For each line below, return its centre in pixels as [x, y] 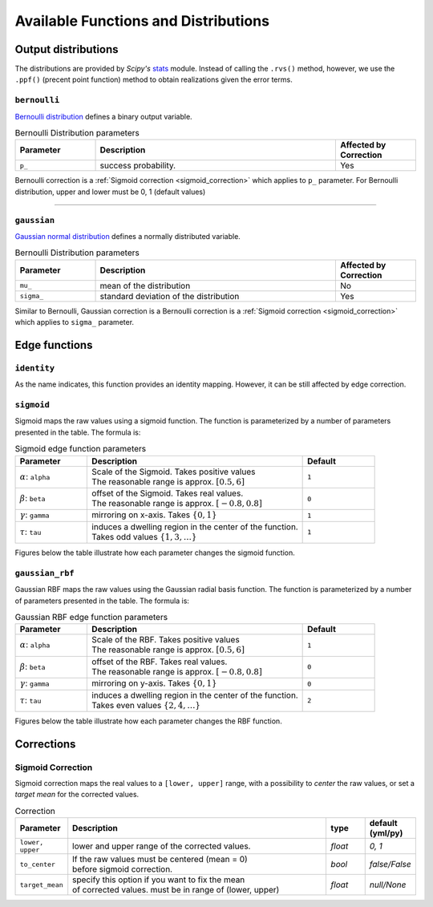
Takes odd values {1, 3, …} [144, 537]
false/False [391, 864]
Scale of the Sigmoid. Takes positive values [174, 472]
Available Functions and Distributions [142, 21]
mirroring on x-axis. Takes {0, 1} [154, 515]
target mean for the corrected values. [77, 795]
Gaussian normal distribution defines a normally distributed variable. [127, 236]
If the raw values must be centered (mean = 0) [160, 860]
